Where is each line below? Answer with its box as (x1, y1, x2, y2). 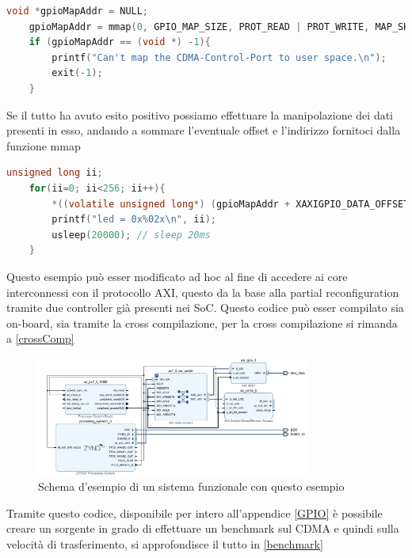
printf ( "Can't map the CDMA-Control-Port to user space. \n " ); (51, 51, 387, 63)
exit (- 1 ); (51, 67, 103, 79)
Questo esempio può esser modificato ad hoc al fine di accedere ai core (6, 268, 348, 284)
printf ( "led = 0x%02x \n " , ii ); (51, 214, 216, 226)
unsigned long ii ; (6, 167, 103, 179)
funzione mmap (6, 137, 81, 154)
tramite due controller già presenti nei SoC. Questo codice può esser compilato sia (6, 299, 404, 316)
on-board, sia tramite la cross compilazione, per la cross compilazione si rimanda (6, 314, 398, 331)
